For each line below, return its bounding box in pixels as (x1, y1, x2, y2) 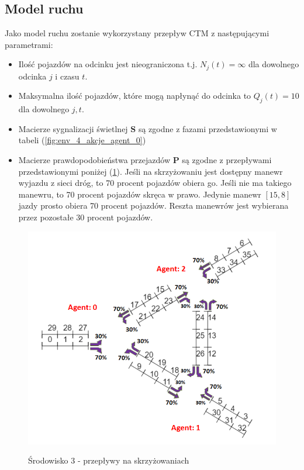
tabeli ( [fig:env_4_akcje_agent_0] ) (18, 134, 146, 146)
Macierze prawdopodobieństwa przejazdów (18, 154, 170, 166)
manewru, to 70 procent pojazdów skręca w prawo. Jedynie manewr (18, 188, 261, 200)
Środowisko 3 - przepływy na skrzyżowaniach (28, 454, 189, 466)
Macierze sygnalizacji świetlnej (18, 122, 128, 134)
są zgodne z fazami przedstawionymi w (138, 122, 277, 134)
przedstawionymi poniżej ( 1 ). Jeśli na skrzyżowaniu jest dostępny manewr (18, 165, 283, 177)
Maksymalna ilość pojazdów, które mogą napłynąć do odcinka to (18, 89, 251, 102)
